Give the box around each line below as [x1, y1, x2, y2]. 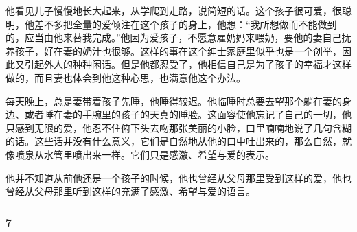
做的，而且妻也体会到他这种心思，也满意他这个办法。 [5, 70, 246, 84]
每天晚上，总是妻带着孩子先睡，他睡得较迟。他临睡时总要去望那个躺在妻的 [5, 93, 342, 108]
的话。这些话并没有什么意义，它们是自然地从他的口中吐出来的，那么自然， [5, 134, 342, 148]
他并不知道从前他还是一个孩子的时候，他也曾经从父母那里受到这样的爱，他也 [5, 170, 352, 185]
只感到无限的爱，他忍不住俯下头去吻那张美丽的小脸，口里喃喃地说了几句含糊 [5, 120, 352, 135]
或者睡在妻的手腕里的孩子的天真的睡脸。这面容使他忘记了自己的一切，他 [24, 107, 352, 121]
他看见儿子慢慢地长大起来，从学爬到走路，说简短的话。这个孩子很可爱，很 [5, 3, 342, 17]
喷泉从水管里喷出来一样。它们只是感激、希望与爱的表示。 [14, 147, 275, 161]
